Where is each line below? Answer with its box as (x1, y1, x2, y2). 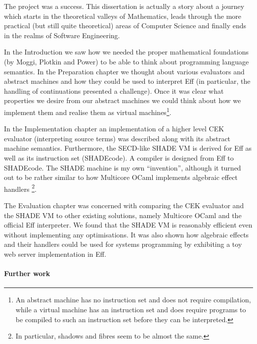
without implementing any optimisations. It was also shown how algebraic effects (4, 229, 249, 239)
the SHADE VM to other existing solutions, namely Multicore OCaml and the (4, 210, 242, 220)
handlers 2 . (4, 182, 37, 194)
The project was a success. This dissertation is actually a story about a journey (4, 1, 245, 11)
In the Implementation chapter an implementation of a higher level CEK (4, 123, 224, 134)
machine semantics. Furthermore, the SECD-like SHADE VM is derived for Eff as (4, 143, 252, 153)
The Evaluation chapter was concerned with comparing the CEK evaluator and (4, 200, 244, 210)
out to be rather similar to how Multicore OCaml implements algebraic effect (4, 172, 238, 182)
